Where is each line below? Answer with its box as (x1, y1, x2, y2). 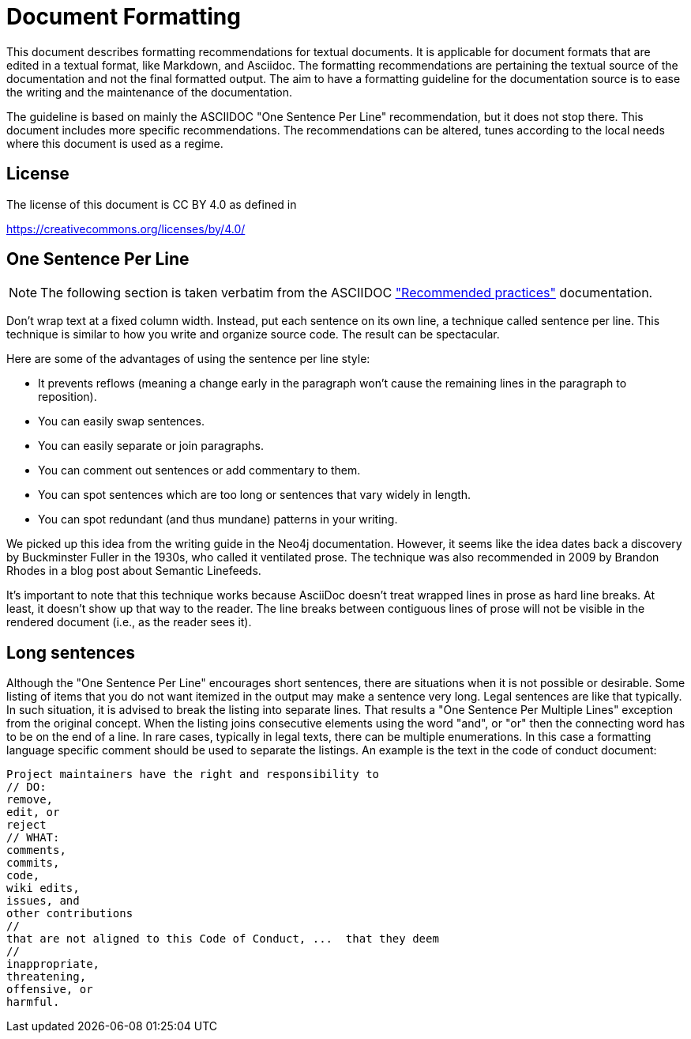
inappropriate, (6, 958, 100, 971)
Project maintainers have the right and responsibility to (6, 768, 380, 781)
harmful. (6, 996, 60, 1009)
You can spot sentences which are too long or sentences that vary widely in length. (38, 488, 471, 502)
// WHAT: (6, 831, 60, 844)
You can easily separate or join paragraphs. (38, 439, 264, 453)
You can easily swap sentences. (38, 414, 205, 429)
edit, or (6, 806, 60, 819)
